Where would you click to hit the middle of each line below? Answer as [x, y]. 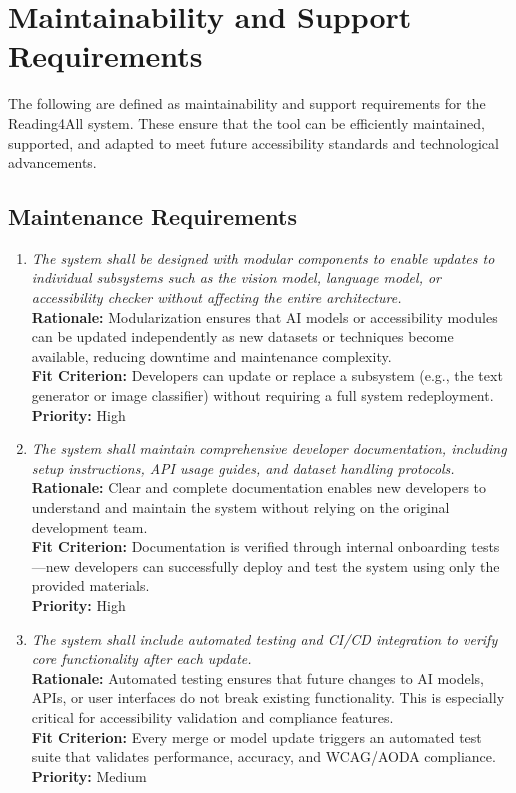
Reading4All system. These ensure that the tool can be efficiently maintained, [246, 122]
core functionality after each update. [141, 658]
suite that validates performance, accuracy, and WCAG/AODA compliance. [263, 756]
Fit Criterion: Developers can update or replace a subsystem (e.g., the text [267, 375]
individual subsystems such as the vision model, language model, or [236, 277]
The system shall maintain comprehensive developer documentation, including [269, 448]
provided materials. [90, 585]
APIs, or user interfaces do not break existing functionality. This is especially [268, 697]
